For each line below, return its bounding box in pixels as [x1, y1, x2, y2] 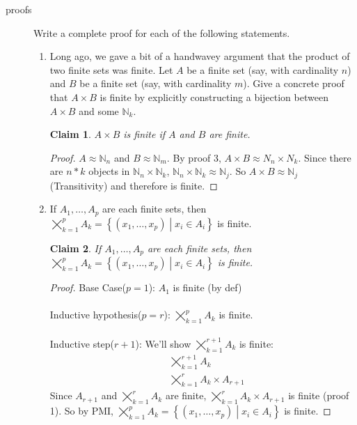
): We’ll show [135, 336, 191, 350]
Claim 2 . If [49, 240, 102, 255]
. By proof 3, [166, 150, 221, 164]
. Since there [298, 150, 351, 164]
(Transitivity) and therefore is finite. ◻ [49, 178, 218, 192]
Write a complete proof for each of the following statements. [33, 25, 290, 40]
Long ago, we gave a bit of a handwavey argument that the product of [49, 49, 350, 63]
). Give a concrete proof [243, 76, 344, 91]
